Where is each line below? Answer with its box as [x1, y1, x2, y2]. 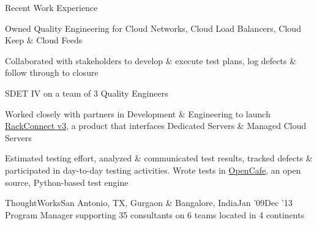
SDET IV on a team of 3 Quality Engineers [5, 86, 168, 99]
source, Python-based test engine [5, 175, 129, 188]
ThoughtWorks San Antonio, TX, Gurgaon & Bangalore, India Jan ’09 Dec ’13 [5, 196, 293, 209]
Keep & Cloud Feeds [5, 34, 83, 46]
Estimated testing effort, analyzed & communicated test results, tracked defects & [5, 152, 313, 164]
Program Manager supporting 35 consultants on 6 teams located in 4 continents [5, 208, 305, 221]
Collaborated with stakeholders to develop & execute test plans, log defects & [5, 54, 297, 67]
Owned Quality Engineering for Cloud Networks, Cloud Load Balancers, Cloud [5, 21, 301, 34]
